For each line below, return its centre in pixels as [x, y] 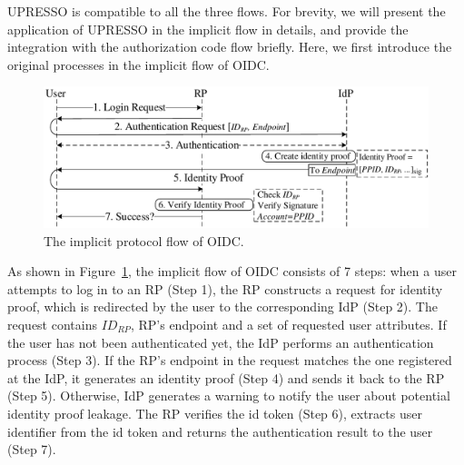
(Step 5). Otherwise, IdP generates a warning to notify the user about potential [229, 396]
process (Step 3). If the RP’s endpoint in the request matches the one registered [230, 360]
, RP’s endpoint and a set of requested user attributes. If [288, 325]
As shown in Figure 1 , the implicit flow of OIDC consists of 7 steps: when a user [232, 271]
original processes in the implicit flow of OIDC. [138, 64]
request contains [52, 325]
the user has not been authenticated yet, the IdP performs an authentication [221, 342]
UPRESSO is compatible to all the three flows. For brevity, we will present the [227, 11]
